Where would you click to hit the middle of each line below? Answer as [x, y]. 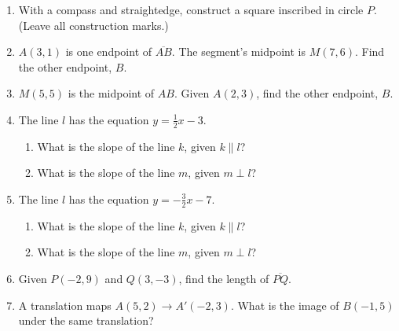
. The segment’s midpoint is [238, 51]
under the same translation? [86, 320]
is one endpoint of [109, 51]
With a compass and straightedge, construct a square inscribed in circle [191, 9]
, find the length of [224, 278]
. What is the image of [285, 305]
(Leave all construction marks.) [93, 25]
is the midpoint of [111, 93]
